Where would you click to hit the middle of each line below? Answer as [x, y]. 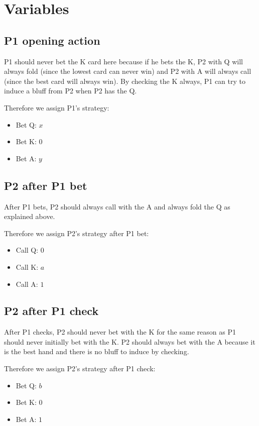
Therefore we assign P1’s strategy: [57, 107]
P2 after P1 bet [46, 185]
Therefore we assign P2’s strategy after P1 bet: [77, 233]
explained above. [30, 216]
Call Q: [27, 250]
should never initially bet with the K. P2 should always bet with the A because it [130, 341]
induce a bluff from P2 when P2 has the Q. [71, 91]
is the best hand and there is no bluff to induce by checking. [97, 351]
